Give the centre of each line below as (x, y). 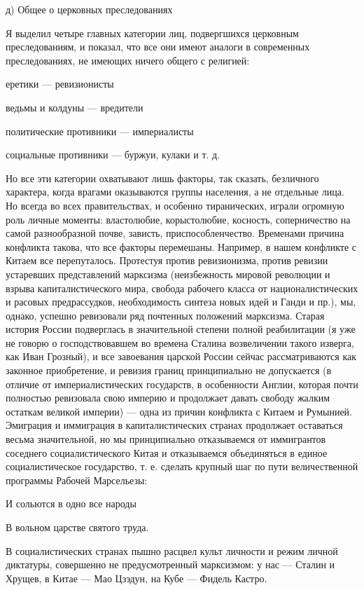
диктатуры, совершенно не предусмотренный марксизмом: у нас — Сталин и (170, 564)
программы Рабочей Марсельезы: (77, 480)
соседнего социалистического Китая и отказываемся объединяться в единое (167, 452)
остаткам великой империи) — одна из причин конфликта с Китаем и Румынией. (179, 411)
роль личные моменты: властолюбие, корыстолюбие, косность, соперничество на (178, 219)
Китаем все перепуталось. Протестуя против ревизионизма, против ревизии (167, 260)
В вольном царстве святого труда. (77, 527)
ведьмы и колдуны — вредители (75, 107)
